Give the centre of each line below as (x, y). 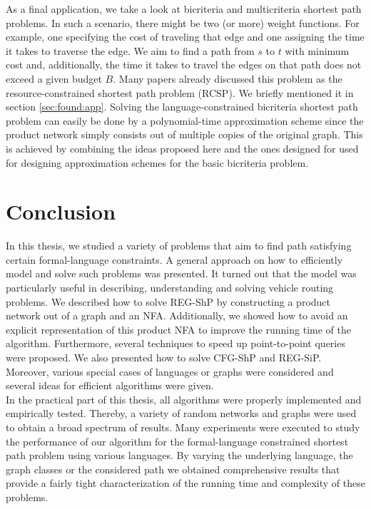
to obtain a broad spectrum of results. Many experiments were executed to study (183, 427)
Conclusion (61, 211)
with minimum (317, 50)
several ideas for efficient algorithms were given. (110, 385)
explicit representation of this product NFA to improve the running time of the (178, 329)
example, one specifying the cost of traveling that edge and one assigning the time (185, 37)
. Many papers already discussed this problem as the (228, 78)
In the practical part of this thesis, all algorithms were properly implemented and (184, 399)
